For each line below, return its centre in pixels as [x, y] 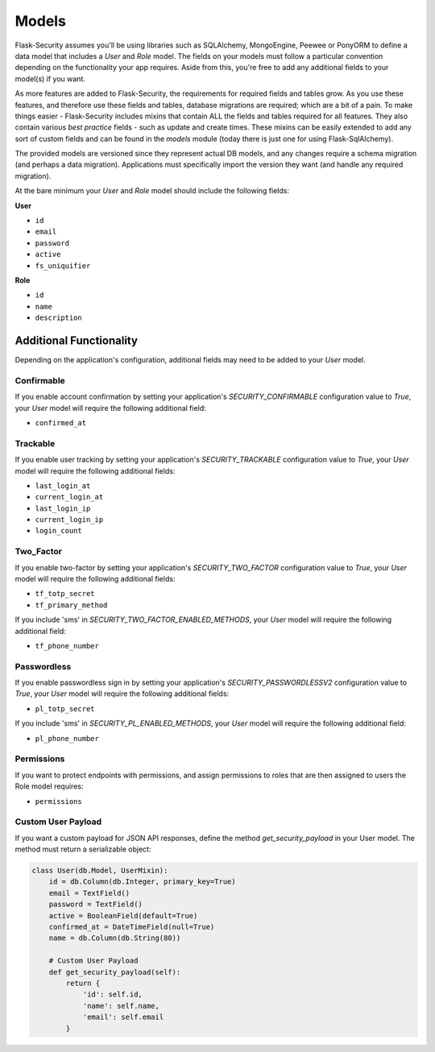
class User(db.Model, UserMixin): [100, 871]
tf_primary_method [71, 605]
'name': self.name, [121, 1006]
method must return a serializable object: [83, 849]
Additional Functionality [77, 340]
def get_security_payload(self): [115, 972]
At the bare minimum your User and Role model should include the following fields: [152, 191]
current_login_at [69, 497]
